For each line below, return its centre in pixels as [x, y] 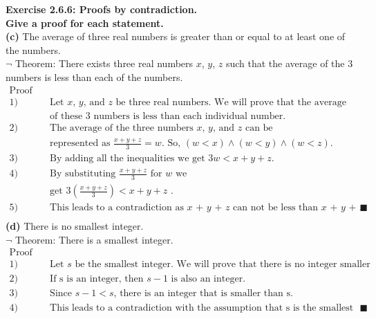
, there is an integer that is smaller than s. [203, 294]
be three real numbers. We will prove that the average [231, 102]
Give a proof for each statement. [85, 22]
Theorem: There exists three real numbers [104, 63]
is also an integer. [208, 279]
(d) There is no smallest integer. [75, 226]
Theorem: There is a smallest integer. [94, 239]
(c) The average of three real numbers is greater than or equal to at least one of [176, 36]
